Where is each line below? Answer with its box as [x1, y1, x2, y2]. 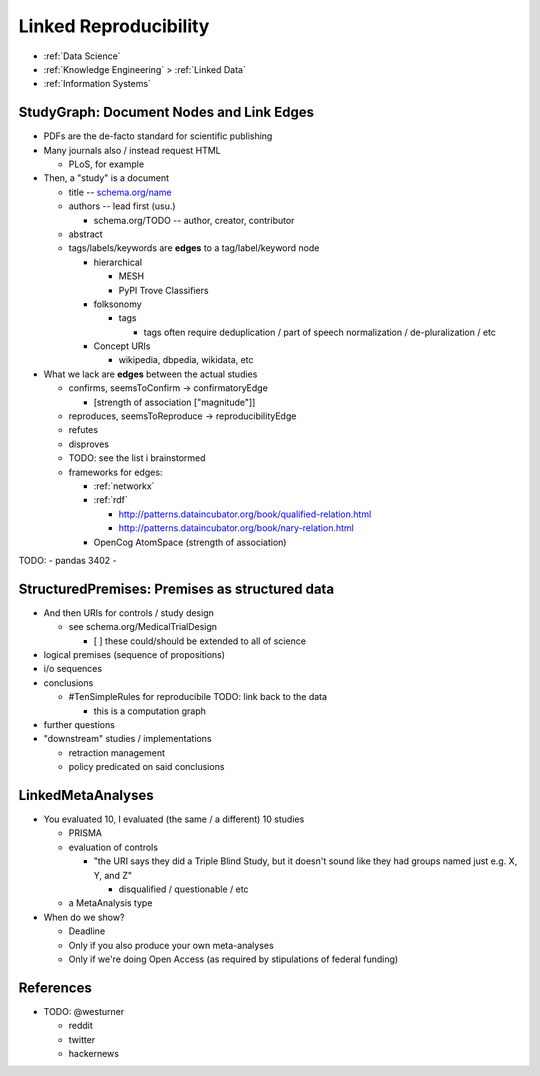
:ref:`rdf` [93, 494, 129, 506]
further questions [43, 718, 115, 730]
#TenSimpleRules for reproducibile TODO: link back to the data [68, 691, 328, 703]
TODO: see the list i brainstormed [68, 452, 206, 464]
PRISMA [68, 827, 102, 839]
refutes [68, 424, 99, 436]
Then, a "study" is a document [43, 172, 170, 184]
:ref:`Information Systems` [43, 78, 152, 90]
